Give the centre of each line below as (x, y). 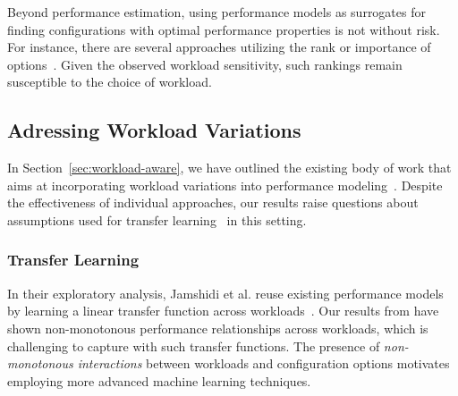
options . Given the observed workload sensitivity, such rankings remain (205, 64)
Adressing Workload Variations (154, 130)
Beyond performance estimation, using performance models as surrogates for (216, 12)
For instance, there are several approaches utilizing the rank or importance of (219, 47)
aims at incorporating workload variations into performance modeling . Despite (225, 185)
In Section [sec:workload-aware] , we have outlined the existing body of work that (229, 168)
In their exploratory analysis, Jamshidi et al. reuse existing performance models (225, 293)
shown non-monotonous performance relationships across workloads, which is (218, 328)
